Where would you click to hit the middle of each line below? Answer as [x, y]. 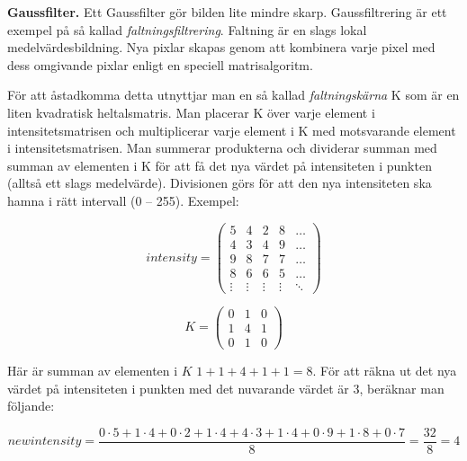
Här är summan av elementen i [93, 370]
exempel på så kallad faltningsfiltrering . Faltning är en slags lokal [187, 29]
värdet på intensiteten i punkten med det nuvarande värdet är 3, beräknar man [226, 388]
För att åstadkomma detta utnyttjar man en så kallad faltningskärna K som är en [233, 95]
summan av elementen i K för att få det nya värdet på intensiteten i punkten [220, 165]
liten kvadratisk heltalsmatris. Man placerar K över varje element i [191, 112]
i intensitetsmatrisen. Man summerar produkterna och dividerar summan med [222, 148]
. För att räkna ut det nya [385, 370]
